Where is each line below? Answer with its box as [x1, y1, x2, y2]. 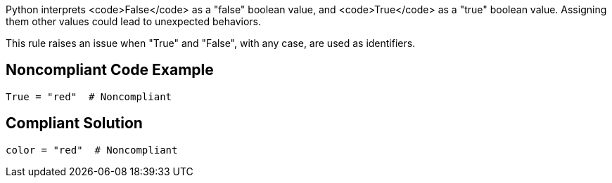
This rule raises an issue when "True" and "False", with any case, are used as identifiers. [6, 37, 416, 49]
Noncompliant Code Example [6, 61, 214, 79]
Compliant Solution [6, 114, 143, 133]
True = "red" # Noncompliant [6, 90, 172, 102]
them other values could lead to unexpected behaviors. [6, 15, 261, 27]
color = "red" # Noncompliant [6, 144, 178, 156]
